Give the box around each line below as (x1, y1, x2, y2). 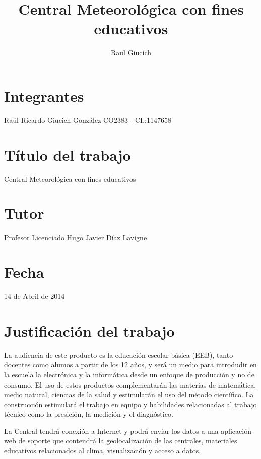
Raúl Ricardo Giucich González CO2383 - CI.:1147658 (4, 114, 171, 125)
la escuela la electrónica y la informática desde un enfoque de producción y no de (4, 369, 254, 379)
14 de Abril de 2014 (4, 291, 65, 301)
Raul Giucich (110, 47, 152, 58)
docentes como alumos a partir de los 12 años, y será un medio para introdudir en (4, 359, 257, 370)
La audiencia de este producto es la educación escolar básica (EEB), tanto (4, 349, 233, 360)
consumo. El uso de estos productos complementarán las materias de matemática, (4, 379, 256, 390)
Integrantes (4, 85, 84, 106)
